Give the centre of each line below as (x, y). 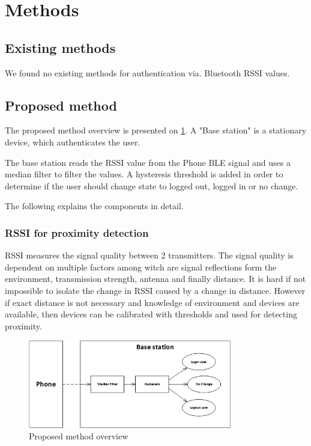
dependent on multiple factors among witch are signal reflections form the (141, 267)
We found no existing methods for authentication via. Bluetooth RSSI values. (147, 72)
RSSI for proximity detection (77, 232)
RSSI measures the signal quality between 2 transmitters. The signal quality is (149, 255)
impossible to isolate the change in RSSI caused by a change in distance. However (155, 290)
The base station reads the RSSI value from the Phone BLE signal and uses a (148, 162)
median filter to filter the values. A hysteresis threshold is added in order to (144, 174)
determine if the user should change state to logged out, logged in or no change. (152, 185)
